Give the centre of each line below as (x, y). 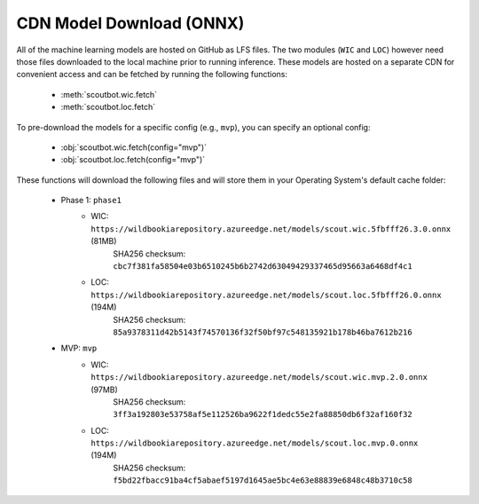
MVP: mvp (79, 348)
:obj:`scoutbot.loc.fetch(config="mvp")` (133, 160)
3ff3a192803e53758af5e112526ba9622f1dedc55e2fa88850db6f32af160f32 (263, 414)
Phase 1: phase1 (91, 201)
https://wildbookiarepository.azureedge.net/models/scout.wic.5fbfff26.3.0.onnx (271, 229)
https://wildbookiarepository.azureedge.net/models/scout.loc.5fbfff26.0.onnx (267, 295)
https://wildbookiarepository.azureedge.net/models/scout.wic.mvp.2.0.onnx (259, 378)
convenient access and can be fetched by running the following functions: (152, 75)
